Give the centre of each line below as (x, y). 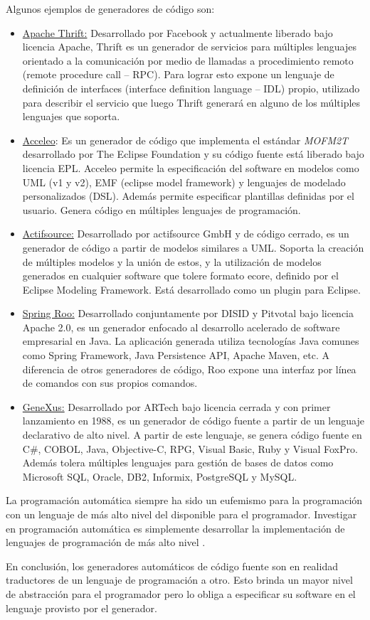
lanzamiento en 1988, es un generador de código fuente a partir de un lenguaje (193, 421)
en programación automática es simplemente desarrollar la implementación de (175, 528)
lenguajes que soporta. (71, 116)
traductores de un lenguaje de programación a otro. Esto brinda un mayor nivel (179, 580)
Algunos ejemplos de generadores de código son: (110, 9)
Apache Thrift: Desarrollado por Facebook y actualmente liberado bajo (178, 32)
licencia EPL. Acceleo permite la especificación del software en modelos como (191, 167)
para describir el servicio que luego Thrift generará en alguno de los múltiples (191, 102)
